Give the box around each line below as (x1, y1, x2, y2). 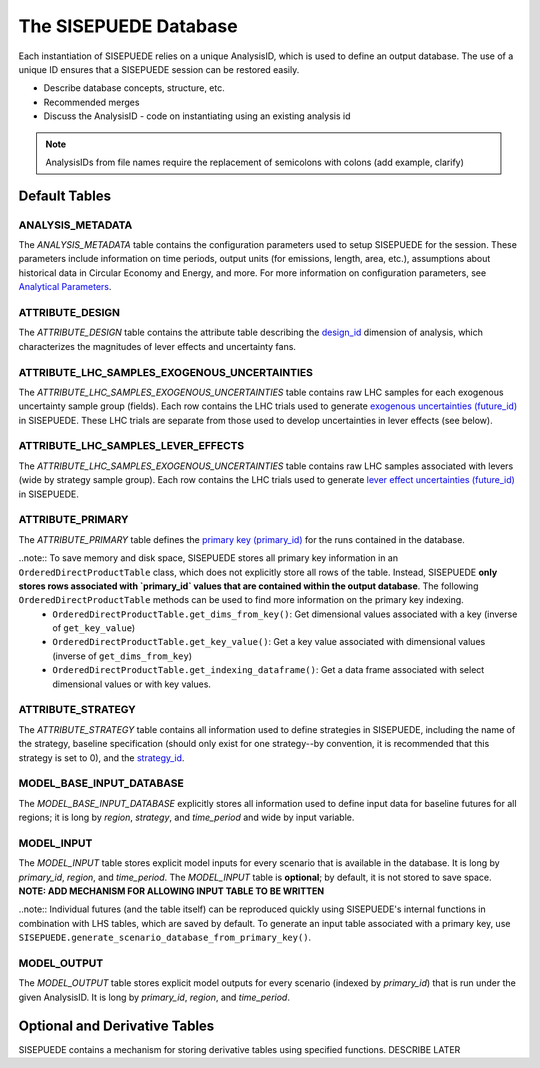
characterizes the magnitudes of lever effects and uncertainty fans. (18, 340, 297, 352)
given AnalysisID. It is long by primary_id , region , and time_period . (18, 991, 290, 1003)
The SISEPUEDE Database (18, 15, 239, 37)
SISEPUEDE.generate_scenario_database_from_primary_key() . (18, 931, 312, 944)
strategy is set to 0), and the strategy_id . (18, 751, 185, 764)
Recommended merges (43, 96, 140, 108)
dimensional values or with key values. (52, 678, 212, 690)
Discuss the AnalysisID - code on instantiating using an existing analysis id (43, 110, 351, 122)
